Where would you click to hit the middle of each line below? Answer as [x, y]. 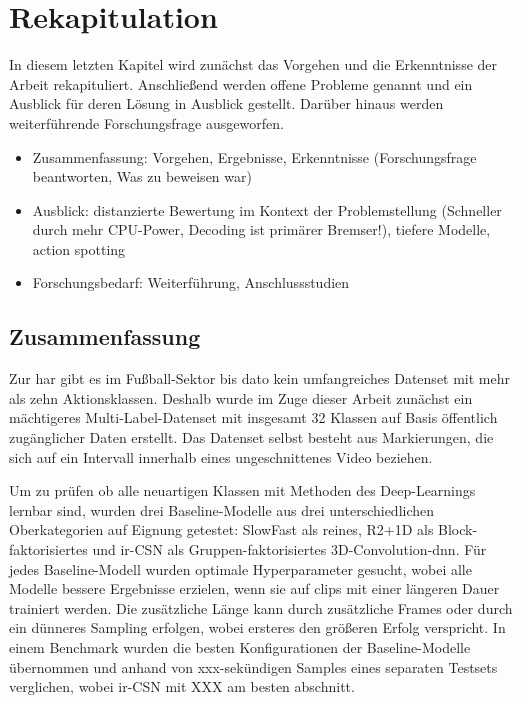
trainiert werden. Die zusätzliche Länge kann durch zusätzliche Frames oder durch [261, 607]
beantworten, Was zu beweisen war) [142, 176]
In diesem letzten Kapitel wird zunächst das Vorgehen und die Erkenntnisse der [253, 64]
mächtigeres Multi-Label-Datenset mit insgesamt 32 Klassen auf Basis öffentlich [253, 417]
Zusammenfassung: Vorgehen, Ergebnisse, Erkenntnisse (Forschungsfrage [254, 156]
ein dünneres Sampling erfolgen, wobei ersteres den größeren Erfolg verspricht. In [257, 627]
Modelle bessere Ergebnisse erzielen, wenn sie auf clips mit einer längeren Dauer [254, 588]
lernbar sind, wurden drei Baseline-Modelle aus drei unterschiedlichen [222, 509]
